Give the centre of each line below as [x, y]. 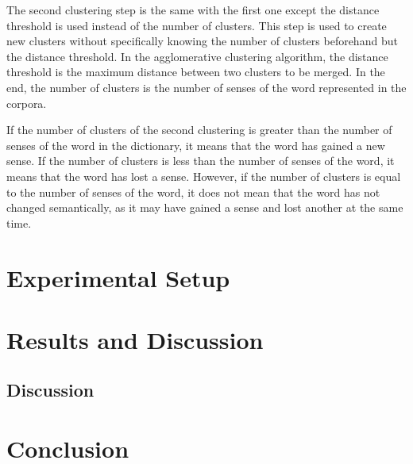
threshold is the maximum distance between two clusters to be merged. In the [196, 72]
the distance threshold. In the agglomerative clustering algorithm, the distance [197, 56]
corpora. [27, 103]
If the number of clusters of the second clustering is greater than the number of [199, 130]
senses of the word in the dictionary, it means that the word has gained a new [196, 145]
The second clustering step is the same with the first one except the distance [193, 10]
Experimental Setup [118, 277]
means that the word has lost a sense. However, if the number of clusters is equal [204, 176]
